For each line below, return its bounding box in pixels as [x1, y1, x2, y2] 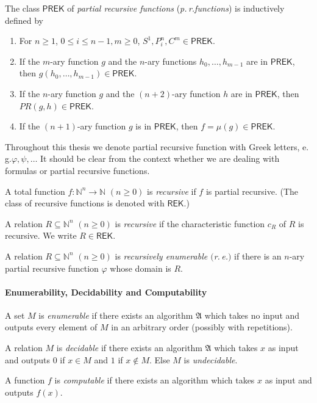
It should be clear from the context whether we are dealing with [40, 152, 280, 165]
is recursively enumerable [115, 249, 208, 262]
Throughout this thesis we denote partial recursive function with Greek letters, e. [5, 140, 309, 153]
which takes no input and [204, 308, 300, 321]
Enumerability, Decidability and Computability [5, 285, 207, 298]
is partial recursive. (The [205, 184, 299, 197]
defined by [5, 13, 44, 26]
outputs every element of [5, 321, 98, 333]
